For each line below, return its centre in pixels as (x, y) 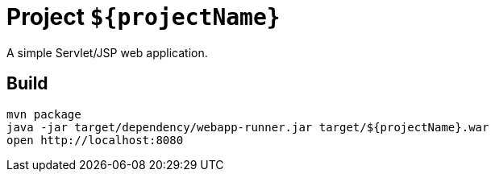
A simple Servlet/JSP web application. (107, 52)
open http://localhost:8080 (95, 140)
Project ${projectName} (144, 17)
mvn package (44, 114)
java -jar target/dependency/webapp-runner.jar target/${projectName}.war (248, 127)
